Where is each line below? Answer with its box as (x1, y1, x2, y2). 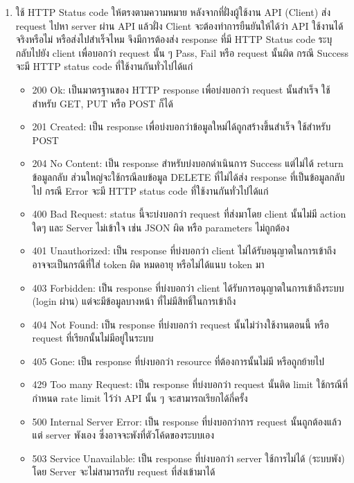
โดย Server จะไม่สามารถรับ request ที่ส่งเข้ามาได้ (32, 464, 215, 479)
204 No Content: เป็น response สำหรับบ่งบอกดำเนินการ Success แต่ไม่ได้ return (32, 156, 344, 170)
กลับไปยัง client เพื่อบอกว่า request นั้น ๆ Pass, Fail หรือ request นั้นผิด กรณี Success (15, 45, 348, 60)
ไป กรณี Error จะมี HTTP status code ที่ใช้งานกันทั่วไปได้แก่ (32, 183, 269, 197)
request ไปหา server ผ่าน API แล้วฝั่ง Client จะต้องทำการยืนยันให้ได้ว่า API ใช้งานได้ (15, 18, 344, 33)
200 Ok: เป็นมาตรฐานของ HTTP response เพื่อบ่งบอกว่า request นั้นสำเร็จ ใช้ (32, 82, 330, 96)
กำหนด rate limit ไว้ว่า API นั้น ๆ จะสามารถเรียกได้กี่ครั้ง (32, 391, 248, 405)
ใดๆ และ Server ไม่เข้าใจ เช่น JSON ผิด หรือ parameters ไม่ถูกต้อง (32, 220, 290, 234)
